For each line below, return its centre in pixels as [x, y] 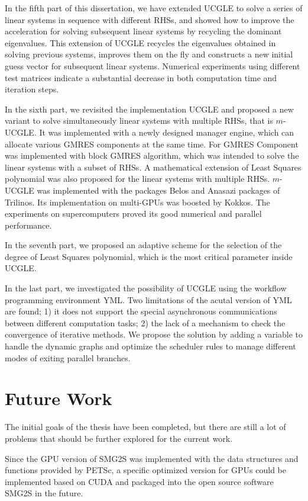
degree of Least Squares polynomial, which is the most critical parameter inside [149, 256]
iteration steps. [32, 89]
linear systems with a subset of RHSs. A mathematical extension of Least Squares [153, 167]
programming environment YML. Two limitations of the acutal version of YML [148, 299]
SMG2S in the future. [44, 493]
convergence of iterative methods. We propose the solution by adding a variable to [154, 334]
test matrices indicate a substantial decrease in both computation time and [141, 77]
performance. [28, 225]
